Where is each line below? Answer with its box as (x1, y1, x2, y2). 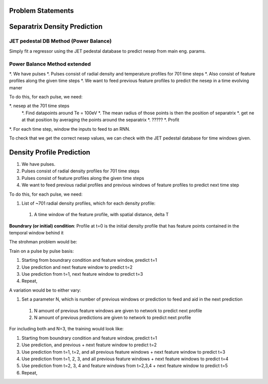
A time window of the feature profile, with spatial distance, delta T (34, 212, 169, 218)
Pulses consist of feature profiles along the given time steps (21, 175, 144, 181)
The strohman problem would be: (9, 239, 77, 245)
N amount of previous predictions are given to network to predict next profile (34, 314, 191, 320)
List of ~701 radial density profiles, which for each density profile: (21, 200, 156, 206)
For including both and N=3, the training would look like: (9, 326, 124, 332)
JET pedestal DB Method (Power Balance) (9, 38, 112, 45)
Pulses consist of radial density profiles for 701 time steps (21, 168, 140, 174)
